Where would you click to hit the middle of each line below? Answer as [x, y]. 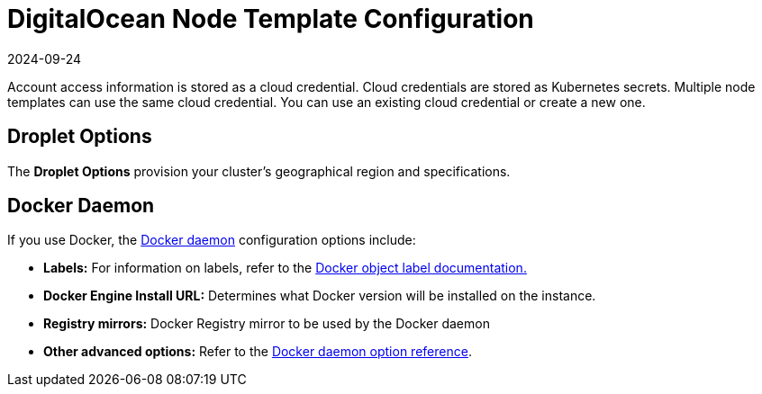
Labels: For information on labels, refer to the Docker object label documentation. [285, 268]
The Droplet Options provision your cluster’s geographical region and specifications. [259, 171]
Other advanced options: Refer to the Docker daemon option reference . [258, 352]
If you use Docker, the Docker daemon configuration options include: [212, 240]
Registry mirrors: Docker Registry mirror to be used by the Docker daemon [267, 324]
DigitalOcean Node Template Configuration [271, 19]
